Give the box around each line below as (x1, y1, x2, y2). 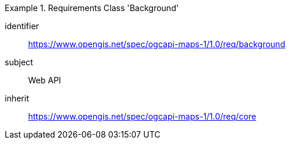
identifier (5, 21, 39, 31)
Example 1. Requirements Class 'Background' (5, 3, 179, 13)
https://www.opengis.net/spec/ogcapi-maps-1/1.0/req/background (28, 39, 285, 49)
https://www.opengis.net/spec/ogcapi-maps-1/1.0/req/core (28, 111, 257, 121)
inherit (5, 93, 29, 103)
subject (5, 57, 33, 67)
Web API (28, 75, 62, 85)
